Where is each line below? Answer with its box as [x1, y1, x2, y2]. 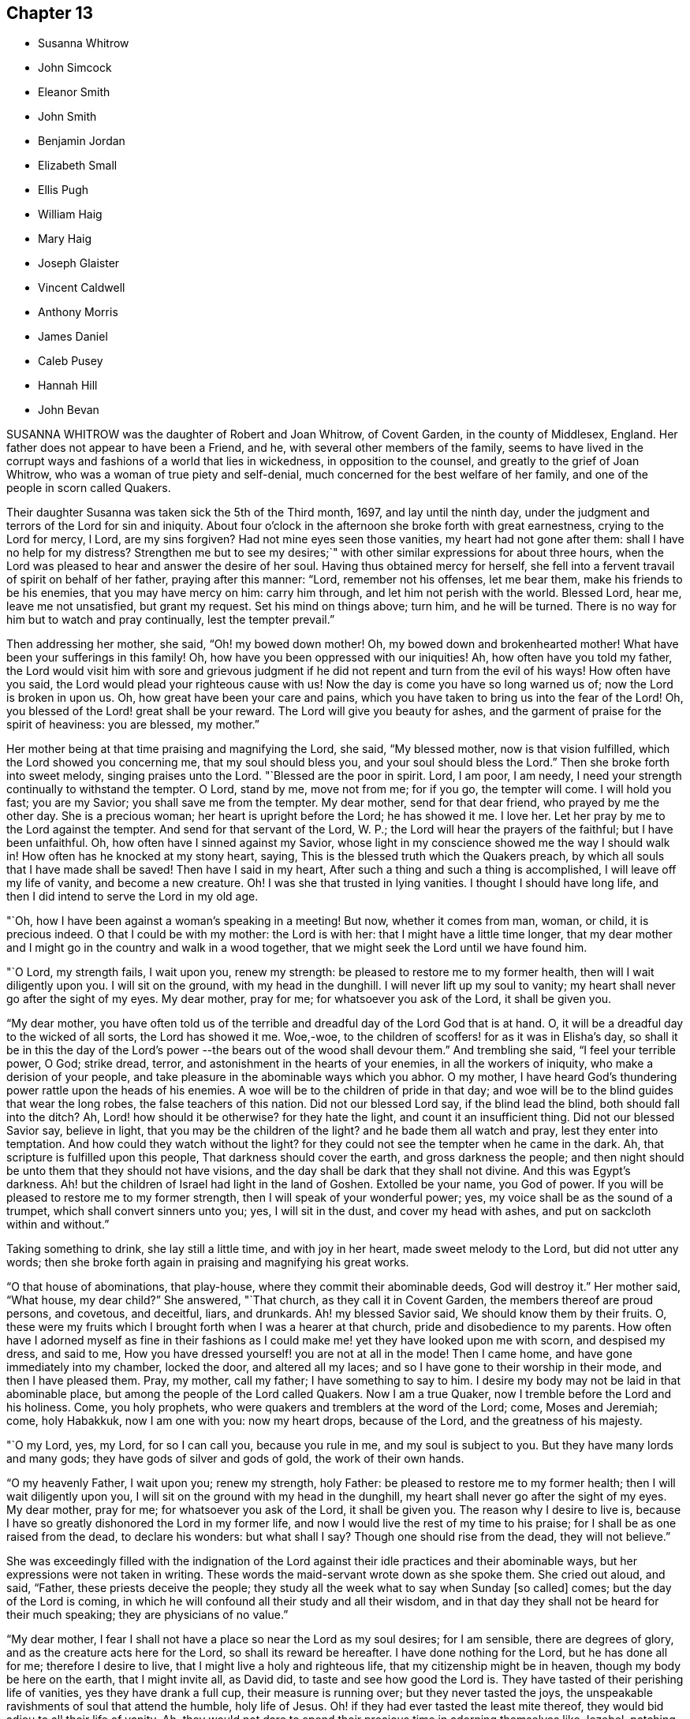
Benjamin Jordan [38, 134, 125, 148]
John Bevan [38, 403, 99, 417]
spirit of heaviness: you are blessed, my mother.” [6, 718, 260, 732]
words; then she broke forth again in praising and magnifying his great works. [6, 1255, 409, 1270]
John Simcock [38, 61, 112, 75]
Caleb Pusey [38, 354, 103, 368]
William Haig [38, 207, 103, 222]
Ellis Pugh [38, 183, 88, 197]
